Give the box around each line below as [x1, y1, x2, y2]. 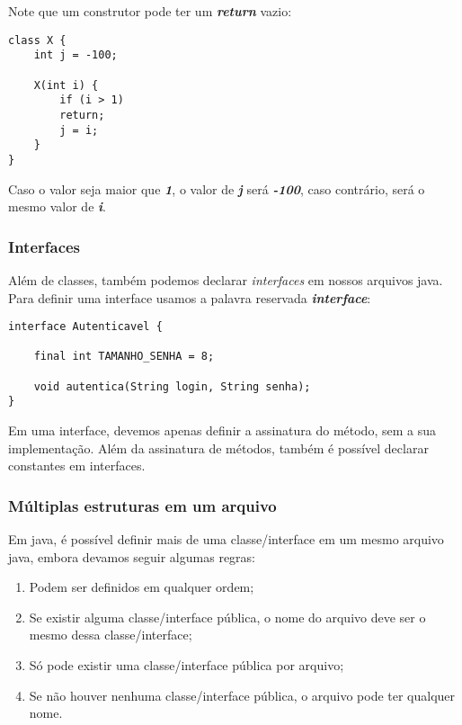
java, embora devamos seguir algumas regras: [8, 547, 255, 566]
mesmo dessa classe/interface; [29, 625, 192, 644]
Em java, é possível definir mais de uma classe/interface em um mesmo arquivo [8, 530, 444, 549]
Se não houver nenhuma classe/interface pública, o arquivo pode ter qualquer [29, 685, 456, 704]
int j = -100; [33, 49, 118, 62]
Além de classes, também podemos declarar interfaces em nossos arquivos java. [8, 270, 443, 289]
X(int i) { [33, 78, 99, 92]
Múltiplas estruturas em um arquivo [8, 494, 277, 516]
